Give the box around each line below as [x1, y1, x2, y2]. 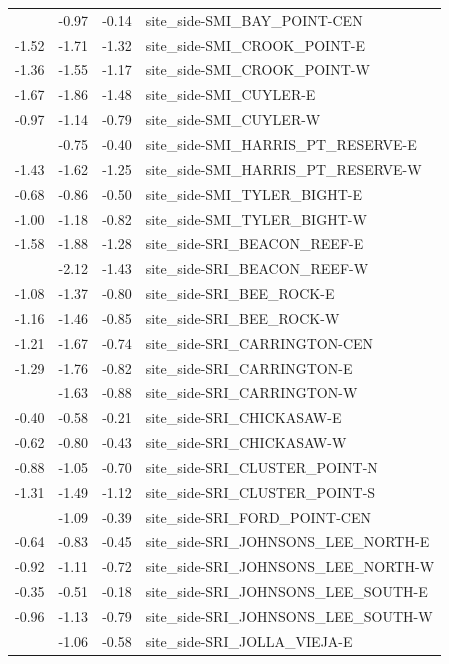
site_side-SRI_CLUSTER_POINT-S [145, 481, 376, 502]
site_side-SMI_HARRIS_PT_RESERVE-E [145, 133, 417, 154]
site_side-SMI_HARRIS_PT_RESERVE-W [145, 158, 422, 179]
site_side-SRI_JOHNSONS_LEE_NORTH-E [145, 531, 430, 552]
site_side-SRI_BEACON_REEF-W [145, 258, 369, 279]
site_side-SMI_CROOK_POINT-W [145, 59, 370, 80]
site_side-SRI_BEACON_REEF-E [145, 233, 364, 254]
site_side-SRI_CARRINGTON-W [145, 382, 358, 403]
